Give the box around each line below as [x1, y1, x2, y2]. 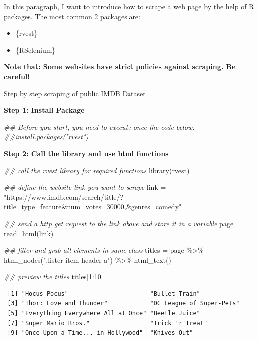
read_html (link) [4, 228, 54, 238]
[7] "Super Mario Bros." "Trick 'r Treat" [7, 319, 208, 327]
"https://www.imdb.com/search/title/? [4, 191, 124, 202]
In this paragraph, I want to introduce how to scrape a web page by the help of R [4, 1, 254, 11]
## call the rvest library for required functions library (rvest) [4, 165, 190, 175]
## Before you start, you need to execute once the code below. [4, 121, 195, 132]
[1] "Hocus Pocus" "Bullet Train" [7, 290, 200, 297]
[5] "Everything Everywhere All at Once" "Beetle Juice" [7, 310, 200, 317]
